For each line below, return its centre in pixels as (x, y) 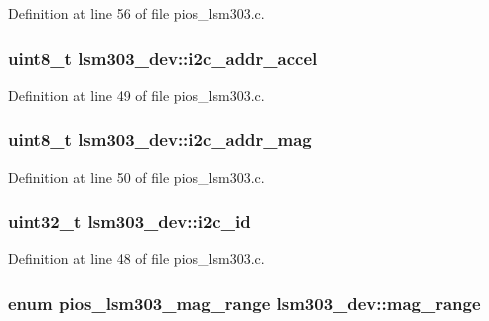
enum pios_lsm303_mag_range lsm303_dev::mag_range (244, 302)
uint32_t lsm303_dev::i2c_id (129, 221)
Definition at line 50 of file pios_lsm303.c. (136, 176)
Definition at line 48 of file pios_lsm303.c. (136, 258)
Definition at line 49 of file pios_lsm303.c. (136, 94)
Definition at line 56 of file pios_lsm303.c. (136, 13)
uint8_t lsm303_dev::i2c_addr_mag (160, 139)
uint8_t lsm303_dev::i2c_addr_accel (163, 57)
